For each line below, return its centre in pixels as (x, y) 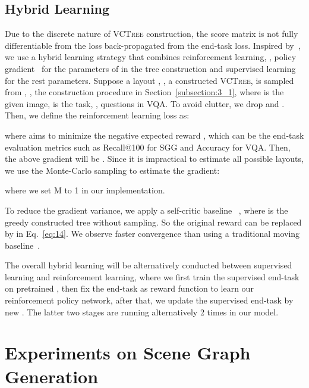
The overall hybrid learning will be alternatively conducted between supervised (149, 265)
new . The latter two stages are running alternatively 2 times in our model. (142, 312)
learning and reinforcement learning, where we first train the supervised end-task (152, 276)
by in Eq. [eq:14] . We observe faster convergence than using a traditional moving (152, 234)
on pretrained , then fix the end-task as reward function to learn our (129, 288)
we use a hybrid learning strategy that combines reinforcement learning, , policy (151, 57)
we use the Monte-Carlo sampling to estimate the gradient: (112, 170)
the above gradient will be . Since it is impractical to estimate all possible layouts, (154, 159)
